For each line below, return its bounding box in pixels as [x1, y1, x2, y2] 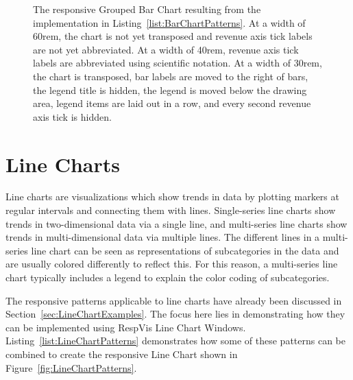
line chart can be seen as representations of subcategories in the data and [31, 243, 339, 257]
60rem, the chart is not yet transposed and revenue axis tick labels [33, 29, 313, 43]
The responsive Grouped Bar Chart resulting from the [33, 2, 261, 16]
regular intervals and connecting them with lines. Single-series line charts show [5, 203, 336, 217]
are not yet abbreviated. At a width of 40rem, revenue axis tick [33, 42, 299, 56]
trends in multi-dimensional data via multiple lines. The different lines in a [5, 230, 320, 244]
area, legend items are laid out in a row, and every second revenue [33, 96, 311, 110]
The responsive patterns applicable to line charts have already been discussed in [5, 293, 342, 307]
